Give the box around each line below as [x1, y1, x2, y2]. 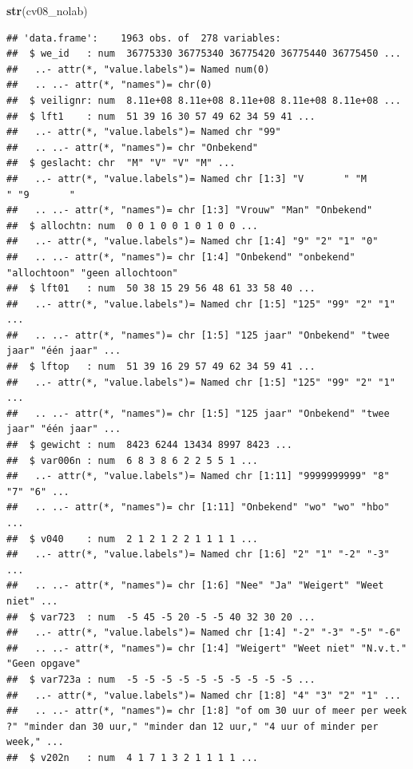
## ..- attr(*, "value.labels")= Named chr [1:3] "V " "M [6, 172, 367, 184]
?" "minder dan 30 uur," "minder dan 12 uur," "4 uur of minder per [6, 720, 379, 732]
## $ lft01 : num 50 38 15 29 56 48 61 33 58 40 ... [6, 283, 316, 295]
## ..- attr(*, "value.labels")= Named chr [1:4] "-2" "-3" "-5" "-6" [6, 627, 401, 639]
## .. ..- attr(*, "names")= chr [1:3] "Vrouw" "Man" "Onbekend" [6, 204, 373, 216]
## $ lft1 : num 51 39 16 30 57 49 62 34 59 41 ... [6, 110, 316, 122]
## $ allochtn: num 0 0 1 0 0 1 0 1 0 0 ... [6, 220, 258, 232]
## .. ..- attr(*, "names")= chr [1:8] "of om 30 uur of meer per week [6, 705, 407, 717]
